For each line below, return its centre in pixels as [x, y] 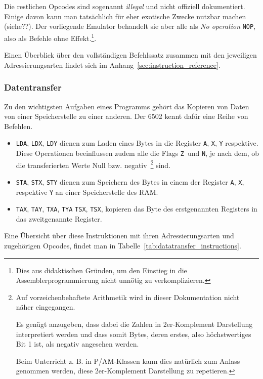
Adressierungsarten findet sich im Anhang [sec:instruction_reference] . [112, 65]
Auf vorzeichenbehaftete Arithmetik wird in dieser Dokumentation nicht [128, 297]
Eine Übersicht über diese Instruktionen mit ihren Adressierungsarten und [119, 236]
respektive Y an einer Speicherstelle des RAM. [87, 192]
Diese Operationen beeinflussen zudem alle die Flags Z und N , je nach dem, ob [137, 153]
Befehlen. [18, 126]
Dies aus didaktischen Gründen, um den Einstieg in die [101, 270]
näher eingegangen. [46, 307]
